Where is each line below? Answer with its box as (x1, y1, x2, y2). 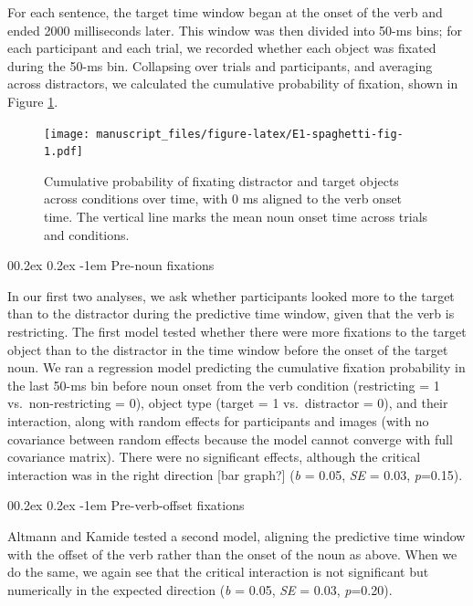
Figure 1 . (7, 91, 58, 110)
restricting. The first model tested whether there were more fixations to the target (7, 322, 467, 341)
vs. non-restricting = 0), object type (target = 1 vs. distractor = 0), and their (7, 393, 448, 413)
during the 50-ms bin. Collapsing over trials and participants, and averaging (7, 56, 433, 75)
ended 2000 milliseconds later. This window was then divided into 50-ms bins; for (7, 20, 462, 39)
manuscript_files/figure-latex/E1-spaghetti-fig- (96, 127, 404, 141)
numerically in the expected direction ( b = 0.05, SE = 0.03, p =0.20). (7, 580, 393, 599)
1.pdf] (44, 145, 83, 159)
